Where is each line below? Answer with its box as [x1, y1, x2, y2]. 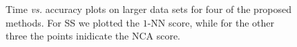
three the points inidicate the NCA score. [6, 29, 180, 43]
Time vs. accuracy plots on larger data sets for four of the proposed [6, 2, 292, 16]
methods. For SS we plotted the [6, 15, 140, 29]
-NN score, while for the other [147, 15, 274, 29]
